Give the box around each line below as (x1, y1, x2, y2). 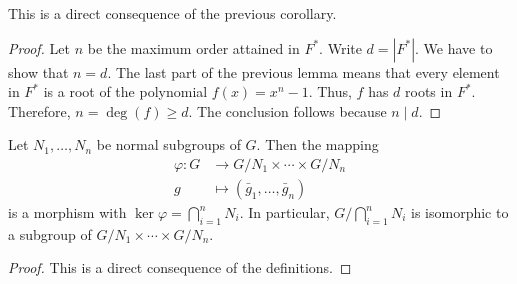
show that (8, 61, 69, 82)
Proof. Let (8, 37, 70, 58)
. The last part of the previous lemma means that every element (107, 61, 500, 82)
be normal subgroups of (96, 134, 241, 155)
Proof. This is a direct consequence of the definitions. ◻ (8, 257, 352, 278)
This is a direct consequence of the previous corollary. (8, 3, 337, 23)
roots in (405, 81, 453, 102)
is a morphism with (8, 202, 127, 223)
